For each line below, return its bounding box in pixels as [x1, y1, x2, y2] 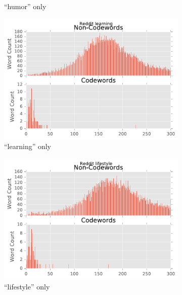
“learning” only [4, 141, 52, 152]
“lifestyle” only [4, 281, 50, 291]
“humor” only [4, 1, 47, 11]
